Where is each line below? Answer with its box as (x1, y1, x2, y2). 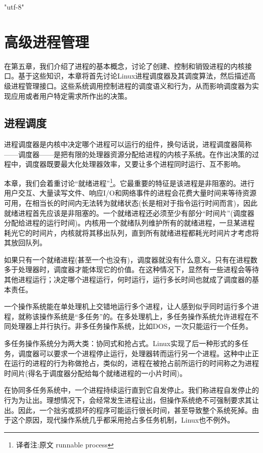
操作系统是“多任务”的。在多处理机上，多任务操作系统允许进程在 (39, 311, 252, 321)
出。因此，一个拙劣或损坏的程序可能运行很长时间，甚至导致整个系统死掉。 (4, 404, 252, 415)
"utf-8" (4, 2, 24, 12)
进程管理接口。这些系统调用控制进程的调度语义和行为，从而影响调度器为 (11, 80, 252, 91)
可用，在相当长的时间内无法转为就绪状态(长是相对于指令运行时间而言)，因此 (4, 197, 257, 208)
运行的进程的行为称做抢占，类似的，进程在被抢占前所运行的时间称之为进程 (11, 358, 259, 368)
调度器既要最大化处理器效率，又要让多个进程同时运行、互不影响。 (25, 159, 245, 169)
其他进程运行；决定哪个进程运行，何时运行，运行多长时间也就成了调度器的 (4, 274, 252, 285)
